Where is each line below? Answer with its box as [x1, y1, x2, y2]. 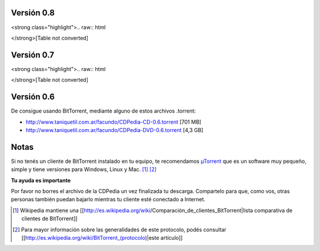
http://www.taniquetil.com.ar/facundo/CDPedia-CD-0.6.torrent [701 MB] [25, 118, 201, 125]
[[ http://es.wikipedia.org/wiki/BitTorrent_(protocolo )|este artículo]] [21, 234, 183, 241]
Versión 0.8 [11, 8, 55, 18]
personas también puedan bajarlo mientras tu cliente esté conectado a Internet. [11, 196, 206, 203]
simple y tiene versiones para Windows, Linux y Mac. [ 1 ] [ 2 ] [11, 166, 157, 173]
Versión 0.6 [11, 92, 55, 102]
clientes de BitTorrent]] [21, 215, 78, 222]
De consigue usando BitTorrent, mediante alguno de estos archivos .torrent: [11, 107, 196, 115]
